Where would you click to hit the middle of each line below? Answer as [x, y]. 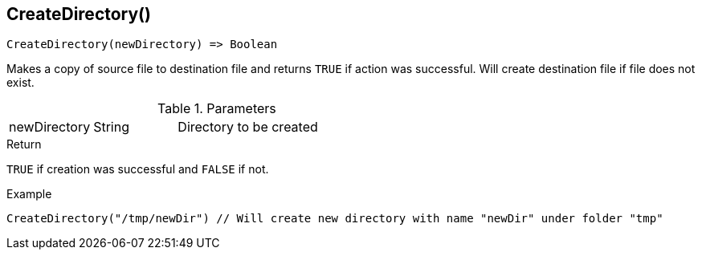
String [111, 127]
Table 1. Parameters [217, 109]
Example [29, 194]
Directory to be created [248, 127]
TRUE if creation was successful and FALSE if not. [138, 169]
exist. [20, 83]
